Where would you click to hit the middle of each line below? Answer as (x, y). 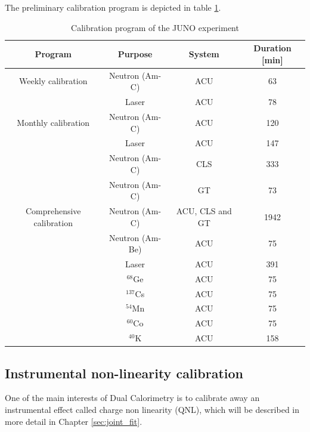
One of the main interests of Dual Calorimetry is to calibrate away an (132, 398)
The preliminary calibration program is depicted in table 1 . (113, 7)
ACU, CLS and (204, 211)
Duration (272, 48)
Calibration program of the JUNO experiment (155, 27)
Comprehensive (53, 211)
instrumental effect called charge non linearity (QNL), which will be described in (152, 410)
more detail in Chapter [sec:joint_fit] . (74, 421)
